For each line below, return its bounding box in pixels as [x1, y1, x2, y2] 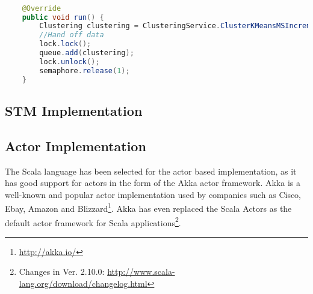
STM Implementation [5, 101, 143, 119]
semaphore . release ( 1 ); [39, 66, 130, 75]
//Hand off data [39, 31, 104, 40]
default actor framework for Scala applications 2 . [5, 214, 181, 229]
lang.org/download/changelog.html [19, 277, 147, 289]
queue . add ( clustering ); [39, 49, 134, 58]
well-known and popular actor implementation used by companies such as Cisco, [5, 188, 301, 200]
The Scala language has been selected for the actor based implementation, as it [5, 164, 297, 177]
